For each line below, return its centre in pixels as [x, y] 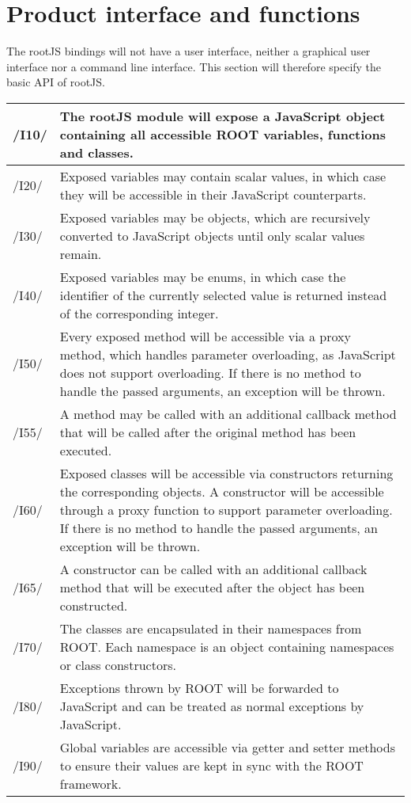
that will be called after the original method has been [208, 432]
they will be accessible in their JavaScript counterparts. [213, 194]
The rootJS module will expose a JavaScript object [222, 116]
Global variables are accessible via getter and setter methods [228, 747]
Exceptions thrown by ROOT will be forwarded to [199, 687]
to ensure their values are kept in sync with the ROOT [211, 765]
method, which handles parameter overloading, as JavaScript [228, 354]
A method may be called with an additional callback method [228, 413]
